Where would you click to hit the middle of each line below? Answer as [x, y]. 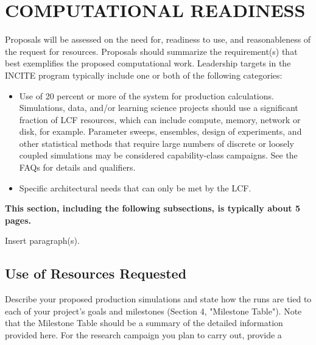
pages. [18, 220]
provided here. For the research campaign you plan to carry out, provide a [143, 335]
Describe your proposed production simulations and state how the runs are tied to [158, 299]
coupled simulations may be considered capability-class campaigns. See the [158, 155]
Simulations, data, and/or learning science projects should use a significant [159, 108]
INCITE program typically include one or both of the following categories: [144, 75]
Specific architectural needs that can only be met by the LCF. [135, 187]
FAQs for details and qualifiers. [77, 167]
